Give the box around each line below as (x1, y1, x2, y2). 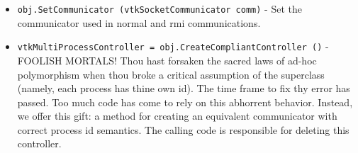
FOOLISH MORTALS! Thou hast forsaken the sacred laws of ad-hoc (17, 52, 317, 67)
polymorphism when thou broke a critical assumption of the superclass (17, 67, 325, 81)
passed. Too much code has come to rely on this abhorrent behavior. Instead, (17, 94, 353, 109)
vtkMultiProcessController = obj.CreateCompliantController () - (17, 39, 329, 54)
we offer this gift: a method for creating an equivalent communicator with (17, 108, 337, 123)
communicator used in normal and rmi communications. (17, 15, 261, 30)
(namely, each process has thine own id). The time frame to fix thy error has (17, 81, 350, 96)
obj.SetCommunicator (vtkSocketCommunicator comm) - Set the (17, 1, 302, 16)
